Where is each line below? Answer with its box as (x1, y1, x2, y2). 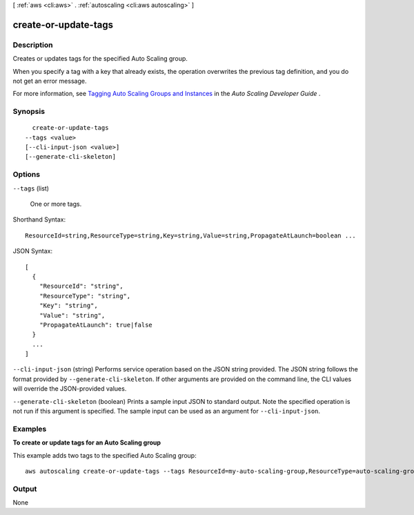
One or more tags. (30, 200, 82, 208)
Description (12, 40, 53, 50)
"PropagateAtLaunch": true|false (39, 321, 153, 329)
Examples (12, 424, 47, 434)
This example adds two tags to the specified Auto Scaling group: (12, 451, 197, 459)
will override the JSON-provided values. (12, 385, 127, 393)
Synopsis (12, 107, 45, 117)
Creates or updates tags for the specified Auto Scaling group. (12, 55, 188, 63)
